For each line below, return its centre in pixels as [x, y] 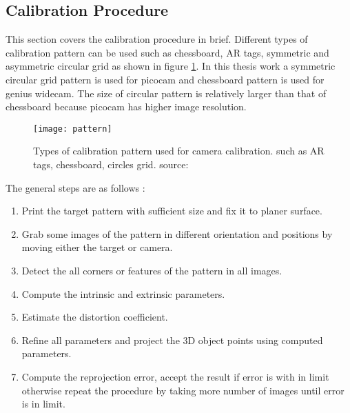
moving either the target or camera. [97, 247]
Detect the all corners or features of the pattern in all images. [152, 270]
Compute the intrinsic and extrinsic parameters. [123, 293]
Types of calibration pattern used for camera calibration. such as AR [179, 151]
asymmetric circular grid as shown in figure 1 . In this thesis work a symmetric [171, 66]
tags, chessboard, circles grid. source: [111, 164]
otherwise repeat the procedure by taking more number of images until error [183, 390]
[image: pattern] [73, 129]
